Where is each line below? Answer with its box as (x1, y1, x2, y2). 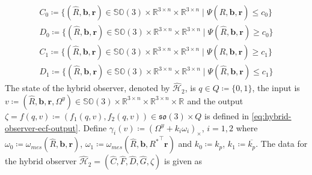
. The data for (255, 137, 308, 150)
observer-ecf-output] (5, 121, 78, 134)
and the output (187, 94, 243, 107)
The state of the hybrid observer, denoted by (5, 82, 170, 94)
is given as (164, 155, 203, 167)
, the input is (252, 82, 300, 94)
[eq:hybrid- (251, 109, 292, 122)
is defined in (204, 109, 249, 122)
